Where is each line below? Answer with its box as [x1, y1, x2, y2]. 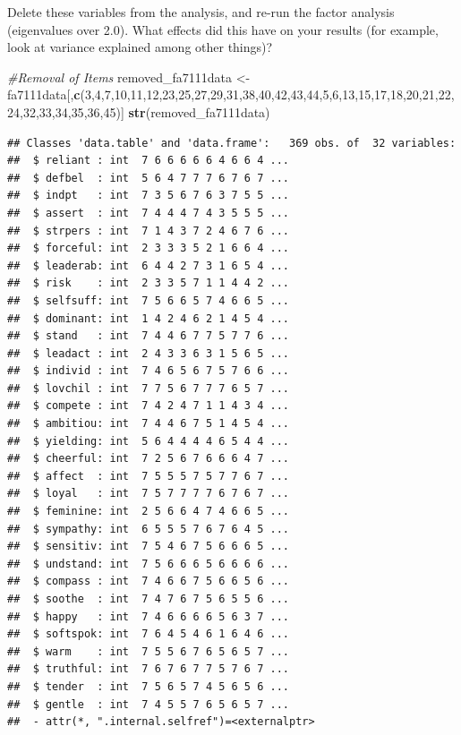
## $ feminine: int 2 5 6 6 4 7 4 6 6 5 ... [7, 505, 289, 518]
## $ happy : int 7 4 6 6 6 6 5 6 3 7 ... [7, 610, 289, 623]
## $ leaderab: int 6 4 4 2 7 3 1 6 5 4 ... [7, 259, 289, 272]
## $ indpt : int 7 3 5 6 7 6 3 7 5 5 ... [7, 189, 289, 202]
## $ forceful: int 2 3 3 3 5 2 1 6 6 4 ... [7, 242, 289, 255]
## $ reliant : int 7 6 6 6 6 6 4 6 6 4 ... [7, 154, 289, 167]
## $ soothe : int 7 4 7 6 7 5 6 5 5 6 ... [7, 593, 289, 605]
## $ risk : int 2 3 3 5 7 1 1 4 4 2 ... [7, 277, 289, 290]
